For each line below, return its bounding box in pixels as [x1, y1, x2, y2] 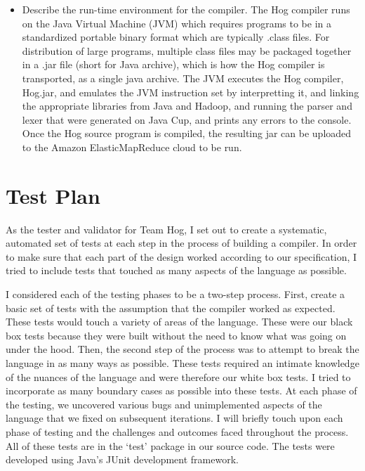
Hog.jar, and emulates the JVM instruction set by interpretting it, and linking [22, 84, 359, 99]
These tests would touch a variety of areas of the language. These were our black [6, 314, 353, 329]
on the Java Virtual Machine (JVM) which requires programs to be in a [22, 15, 331, 30]
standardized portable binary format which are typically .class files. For [22, 30, 330, 44]
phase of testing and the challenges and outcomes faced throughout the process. [6, 424, 349, 439]
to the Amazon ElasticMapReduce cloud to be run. [22, 139, 242, 154]
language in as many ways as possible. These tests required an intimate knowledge [6, 356, 359, 370]
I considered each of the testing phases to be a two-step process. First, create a [6, 287, 345, 302]
